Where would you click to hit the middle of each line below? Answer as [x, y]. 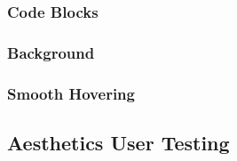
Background [51, 52]
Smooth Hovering [71, 93]
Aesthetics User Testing [118, 142]
